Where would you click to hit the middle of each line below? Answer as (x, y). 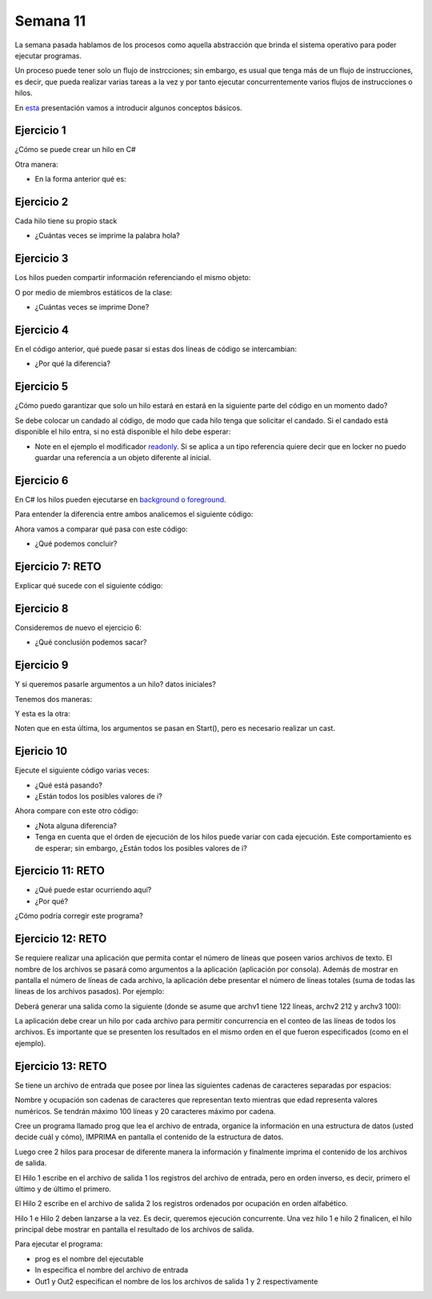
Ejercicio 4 (42, 329)
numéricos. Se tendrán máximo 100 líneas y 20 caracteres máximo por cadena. (145, 1111)
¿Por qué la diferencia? (73, 363)
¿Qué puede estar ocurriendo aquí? (93, 890)
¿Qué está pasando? (69, 785)
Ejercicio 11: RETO (60, 871)
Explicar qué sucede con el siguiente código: (89, 585)
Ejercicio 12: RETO (61, 939)
